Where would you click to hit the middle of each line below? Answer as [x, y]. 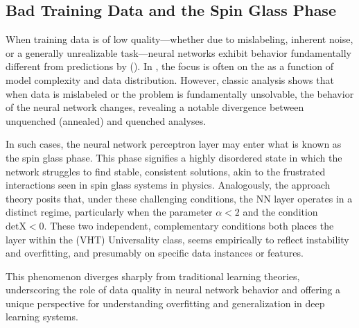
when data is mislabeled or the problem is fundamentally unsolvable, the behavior [180, 93]
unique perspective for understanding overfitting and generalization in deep [165, 303]
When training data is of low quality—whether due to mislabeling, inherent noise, [179, 39]
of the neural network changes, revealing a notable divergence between [155, 107]
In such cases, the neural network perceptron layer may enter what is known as [174, 144]
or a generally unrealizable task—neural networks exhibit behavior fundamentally [178, 52]
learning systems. [42, 317]
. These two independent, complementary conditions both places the [189, 225]
